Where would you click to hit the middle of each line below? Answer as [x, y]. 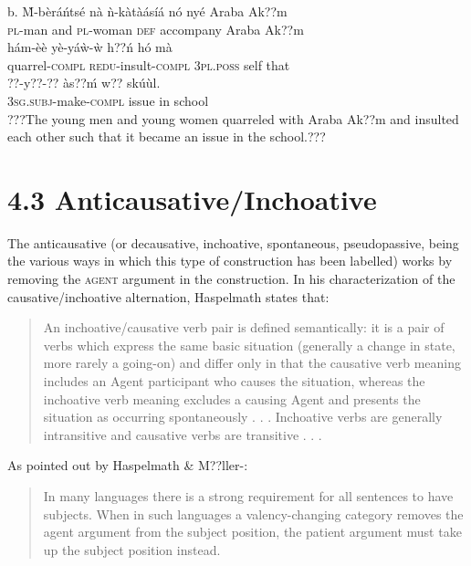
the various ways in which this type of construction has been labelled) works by [230, 261]
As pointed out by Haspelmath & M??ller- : [128, 465]
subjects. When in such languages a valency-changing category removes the [253, 514]
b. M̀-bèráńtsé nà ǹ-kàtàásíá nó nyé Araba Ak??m [147, 11]
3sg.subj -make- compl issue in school [108, 100]
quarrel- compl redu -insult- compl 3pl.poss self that [149, 64]
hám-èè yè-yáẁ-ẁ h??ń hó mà [90, 47]
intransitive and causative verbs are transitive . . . [183, 434]
